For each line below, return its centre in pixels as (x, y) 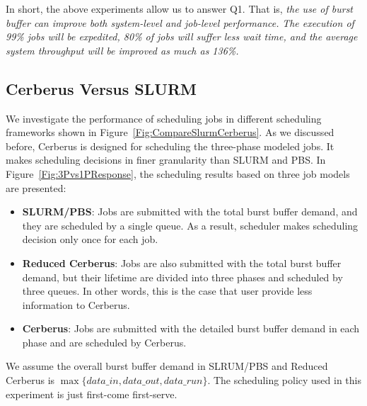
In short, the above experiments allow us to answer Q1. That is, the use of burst (180, 9)
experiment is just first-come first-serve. (92, 394)
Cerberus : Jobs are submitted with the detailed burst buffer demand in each (191, 328)
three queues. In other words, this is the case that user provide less (167, 291)
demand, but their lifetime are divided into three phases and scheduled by (182, 277)
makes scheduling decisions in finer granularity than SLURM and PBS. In (166, 160)
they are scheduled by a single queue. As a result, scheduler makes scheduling (190, 225)
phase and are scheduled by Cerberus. (104, 342)
